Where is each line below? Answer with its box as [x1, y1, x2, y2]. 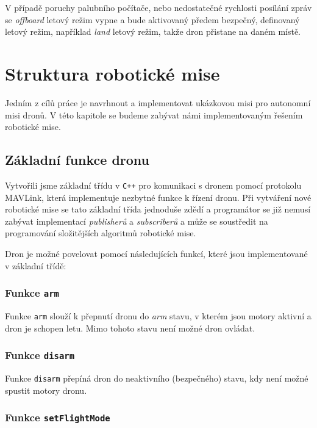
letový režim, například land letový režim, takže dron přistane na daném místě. [5, 25, 301, 38]
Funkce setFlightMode [5, 410, 110, 425]
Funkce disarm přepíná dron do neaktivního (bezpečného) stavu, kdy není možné [5, 371, 308, 384]
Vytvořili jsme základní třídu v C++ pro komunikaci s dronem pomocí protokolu [5, 178, 302, 191]
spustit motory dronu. [5, 383, 87, 396]
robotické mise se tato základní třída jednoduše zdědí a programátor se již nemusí [5, 203, 311, 216]
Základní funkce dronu [5, 150, 150, 169]
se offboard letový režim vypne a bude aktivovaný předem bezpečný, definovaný [5, 13, 300, 26]
